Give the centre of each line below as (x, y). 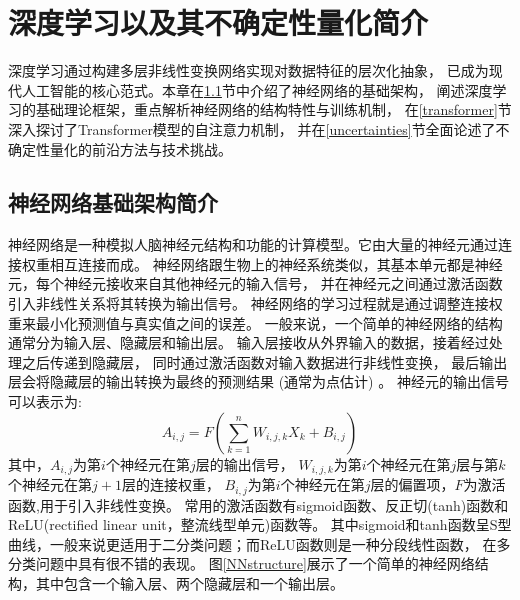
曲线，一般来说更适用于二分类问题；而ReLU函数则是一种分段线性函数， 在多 (259, 543)
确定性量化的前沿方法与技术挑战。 (120, 148)
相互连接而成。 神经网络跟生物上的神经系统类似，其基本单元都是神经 (276, 263)
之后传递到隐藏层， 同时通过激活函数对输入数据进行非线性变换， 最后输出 (264, 361)
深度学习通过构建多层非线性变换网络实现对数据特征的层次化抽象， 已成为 (248, 70)
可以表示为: (45, 401)
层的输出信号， (244, 463)
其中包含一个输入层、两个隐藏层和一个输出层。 (189, 582)
